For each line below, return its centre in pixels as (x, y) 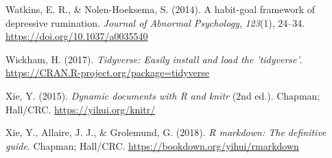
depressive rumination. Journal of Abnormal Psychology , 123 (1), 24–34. (155, 22)
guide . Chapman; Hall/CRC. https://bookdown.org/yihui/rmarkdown (152, 145)
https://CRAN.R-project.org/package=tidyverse (108, 72)
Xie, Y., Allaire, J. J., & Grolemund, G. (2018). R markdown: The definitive (166, 132)
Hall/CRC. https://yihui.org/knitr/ (81, 109)
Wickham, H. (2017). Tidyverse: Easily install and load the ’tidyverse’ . (154, 59)
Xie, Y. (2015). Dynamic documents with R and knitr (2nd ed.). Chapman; (163, 95)
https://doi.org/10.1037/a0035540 (77, 36)
